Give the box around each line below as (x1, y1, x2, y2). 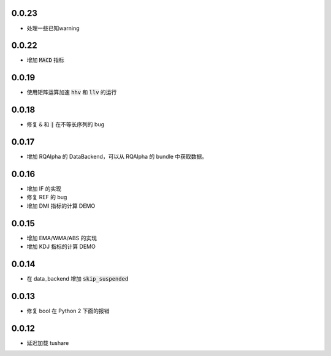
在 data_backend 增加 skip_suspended (26, 275, 129, 282)
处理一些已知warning (26, 25, 80, 32)
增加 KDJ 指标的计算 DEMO (26, 243, 96, 251)
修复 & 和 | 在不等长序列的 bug (26, 121, 104, 128)
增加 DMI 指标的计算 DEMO (26, 202, 96, 210)
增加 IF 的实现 (26, 185, 61, 192)
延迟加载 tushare (26, 339, 69, 346)
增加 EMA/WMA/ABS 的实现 (26, 234, 97, 241)
